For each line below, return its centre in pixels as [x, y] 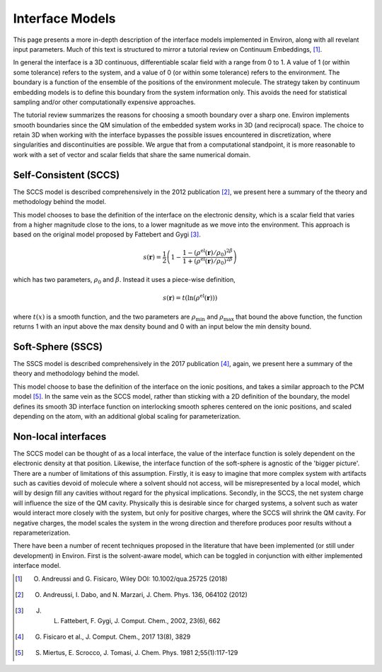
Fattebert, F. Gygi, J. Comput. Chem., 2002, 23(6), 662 [140, 620]
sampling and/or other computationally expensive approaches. [104, 102]
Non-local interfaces [60, 437]
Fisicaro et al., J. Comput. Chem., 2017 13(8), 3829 [117, 637]
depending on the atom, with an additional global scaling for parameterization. [127, 416]
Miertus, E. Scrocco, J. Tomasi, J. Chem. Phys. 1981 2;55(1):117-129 [140, 653]
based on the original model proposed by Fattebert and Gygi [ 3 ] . [107, 234]
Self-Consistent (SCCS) [66, 175]
